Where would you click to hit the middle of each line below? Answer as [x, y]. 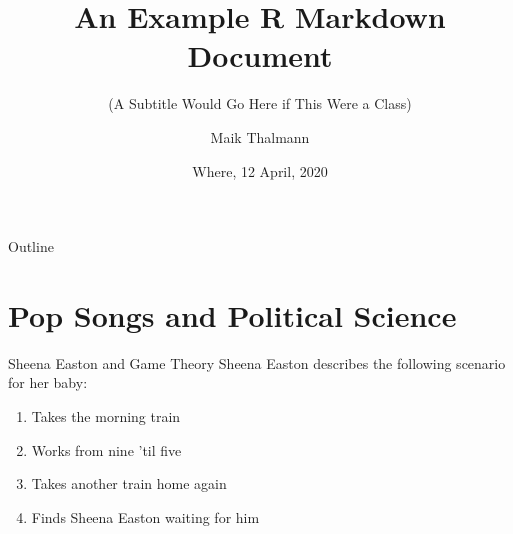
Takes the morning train [106, 416]
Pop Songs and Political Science [232, 314]
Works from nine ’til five [106, 449]
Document [260, 55]
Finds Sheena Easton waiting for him [145, 516]
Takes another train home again [129, 483]
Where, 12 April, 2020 [260, 170]
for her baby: [48, 382]
